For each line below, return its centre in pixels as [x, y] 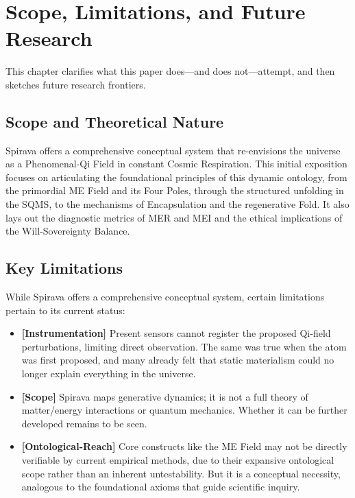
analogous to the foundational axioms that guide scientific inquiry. [161, 487]
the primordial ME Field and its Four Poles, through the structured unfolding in [175, 190]
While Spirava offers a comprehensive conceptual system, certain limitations [165, 297]
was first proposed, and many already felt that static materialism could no [178, 360]
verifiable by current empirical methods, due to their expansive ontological [178, 460]
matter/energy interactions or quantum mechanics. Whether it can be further [184, 410]
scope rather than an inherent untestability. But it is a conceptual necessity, [181, 473]
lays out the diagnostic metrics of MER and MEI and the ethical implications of [174, 217]
